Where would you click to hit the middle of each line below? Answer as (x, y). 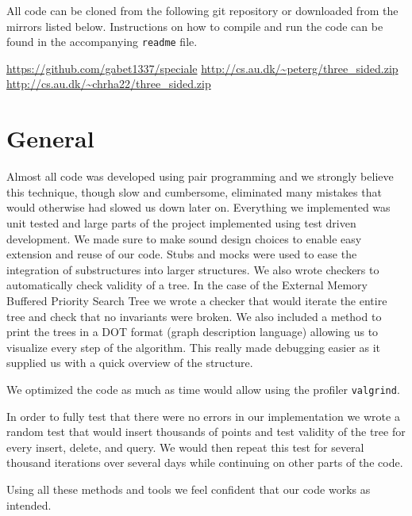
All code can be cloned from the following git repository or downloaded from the (202, 10)
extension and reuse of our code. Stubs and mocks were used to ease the (182, 254)
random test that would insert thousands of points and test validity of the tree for (206, 432)
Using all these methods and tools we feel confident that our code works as (189, 489)
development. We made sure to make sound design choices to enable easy (184, 238)
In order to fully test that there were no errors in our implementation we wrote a (203, 416)
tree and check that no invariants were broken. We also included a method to (194, 316)
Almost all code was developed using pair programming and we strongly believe (200, 176)
